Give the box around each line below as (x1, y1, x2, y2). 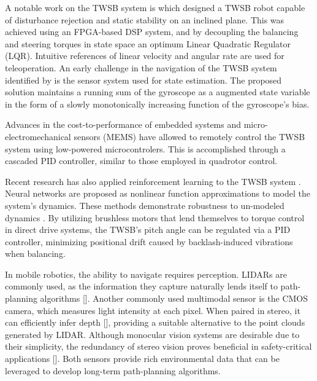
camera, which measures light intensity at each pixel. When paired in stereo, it (5, 304, 300, 316)
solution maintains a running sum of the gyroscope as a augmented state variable (5, 85, 310, 98)
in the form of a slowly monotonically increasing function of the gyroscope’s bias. (5, 97, 310, 110)
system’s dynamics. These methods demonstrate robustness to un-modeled (5, 198, 285, 211)
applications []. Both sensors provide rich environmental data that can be (5, 352, 280, 365)
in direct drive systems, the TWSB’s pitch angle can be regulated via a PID (5, 223, 291, 236)
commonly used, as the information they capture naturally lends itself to (5, 280, 278, 293)
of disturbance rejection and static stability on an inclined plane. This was (5, 13, 285, 26)
